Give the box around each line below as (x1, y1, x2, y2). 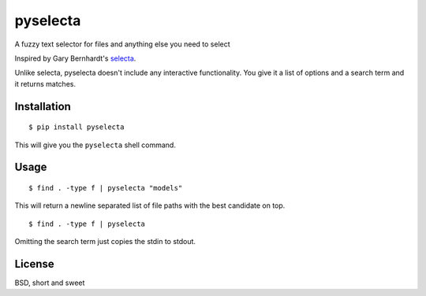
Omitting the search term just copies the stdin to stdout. (14, 237, 196, 246)
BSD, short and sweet (14, 278, 85, 287)
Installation (14, 99, 71, 113)
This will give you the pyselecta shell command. (14, 140, 177, 150)
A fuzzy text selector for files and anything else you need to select (14, 39, 230, 49)
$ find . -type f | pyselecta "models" (28, 183, 183, 192)
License (14, 257, 54, 271)
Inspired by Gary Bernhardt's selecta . (14, 54, 136, 63)
